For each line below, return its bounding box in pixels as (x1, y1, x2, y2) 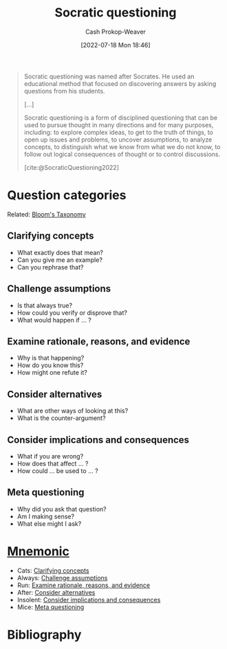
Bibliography (7, 627, 82, 642)
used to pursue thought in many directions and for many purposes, (23, 120, 214, 129)
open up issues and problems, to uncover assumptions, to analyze (23, 135, 213, 144)
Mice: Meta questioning (17, 603, 85, 611)
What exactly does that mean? (17, 248, 103, 256)
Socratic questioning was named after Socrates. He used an (23, 72, 195, 80)
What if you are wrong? (17, 452, 84, 460)
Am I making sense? (17, 512, 74, 520)
